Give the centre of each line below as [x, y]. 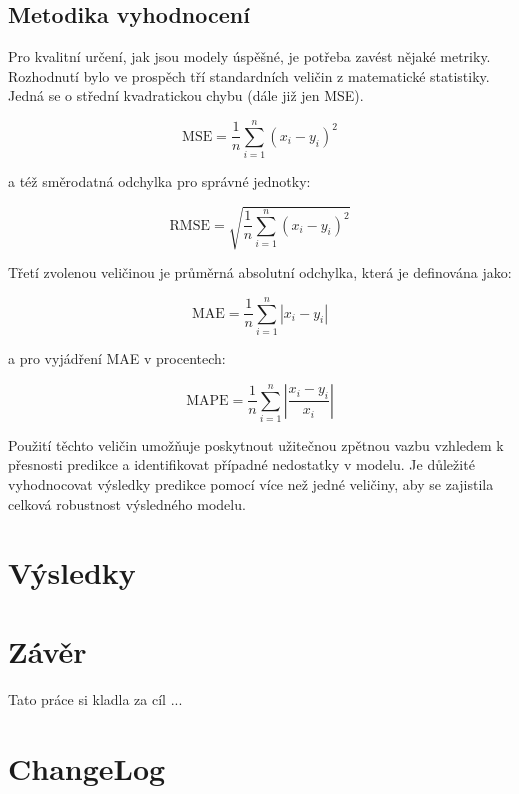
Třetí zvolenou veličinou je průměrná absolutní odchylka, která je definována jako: [260, 272]
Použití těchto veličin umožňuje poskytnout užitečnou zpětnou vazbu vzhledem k [256, 444]
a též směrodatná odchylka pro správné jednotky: [159, 181]
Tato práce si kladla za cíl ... [95, 698]
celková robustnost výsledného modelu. [127, 503]
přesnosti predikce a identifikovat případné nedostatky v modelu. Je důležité [241, 464]
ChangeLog [87, 767]
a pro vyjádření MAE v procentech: [117, 357]
